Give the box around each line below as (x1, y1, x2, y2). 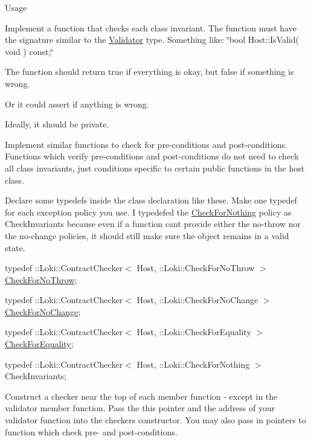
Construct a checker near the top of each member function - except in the (5, 389, 278, 402)
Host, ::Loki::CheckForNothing (136, 357, 250, 370)
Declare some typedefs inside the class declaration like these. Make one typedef (5, 194, 297, 207)
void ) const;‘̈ (5, 45, 54, 57)
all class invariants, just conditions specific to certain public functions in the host (5, 161, 305, 174)
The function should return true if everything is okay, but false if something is (5, 65, 294, 78)
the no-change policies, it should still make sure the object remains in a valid (5, 229, 289, 242)
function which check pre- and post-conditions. (5, 425, 178, 438)
